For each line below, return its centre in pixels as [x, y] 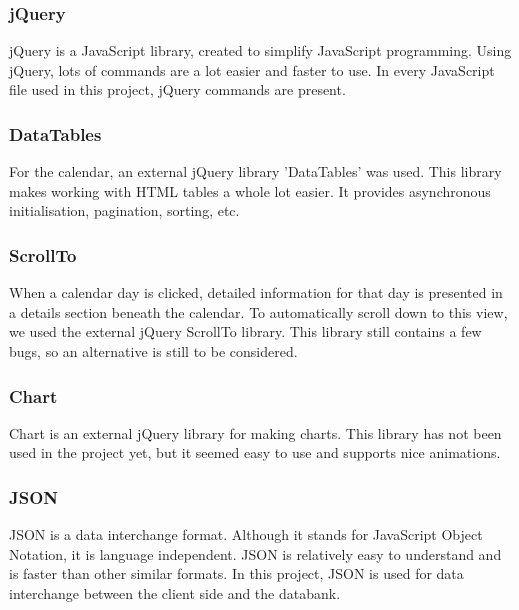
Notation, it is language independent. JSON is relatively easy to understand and [255, 553]
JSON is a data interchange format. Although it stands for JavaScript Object [246, 534]
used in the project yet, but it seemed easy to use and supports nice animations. [255, 452]
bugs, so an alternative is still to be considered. [153, 351]
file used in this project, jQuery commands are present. [177, 89]
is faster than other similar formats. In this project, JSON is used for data [236, 573]
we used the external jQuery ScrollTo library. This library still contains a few [245, 331]
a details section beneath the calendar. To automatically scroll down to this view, [258, 311]
